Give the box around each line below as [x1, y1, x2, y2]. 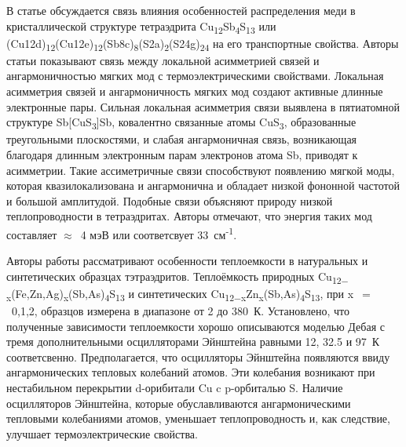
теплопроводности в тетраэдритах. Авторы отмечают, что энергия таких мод [6, 208, 372, 224]
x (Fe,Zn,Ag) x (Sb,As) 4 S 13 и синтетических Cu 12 [6, 285, 235, 303]
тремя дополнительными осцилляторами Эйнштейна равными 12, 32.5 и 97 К [6, 333, 380, 350]
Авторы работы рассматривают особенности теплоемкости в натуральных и [6, 253, 368, 269]
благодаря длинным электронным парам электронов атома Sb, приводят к [6, 146, 358, 162]
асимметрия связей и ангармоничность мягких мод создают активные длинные [6, 83, 383, 100]
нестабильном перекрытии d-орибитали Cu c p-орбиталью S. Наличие [6, 379, 343, 395]
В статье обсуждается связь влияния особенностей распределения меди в [6, 2, 356, 18]
